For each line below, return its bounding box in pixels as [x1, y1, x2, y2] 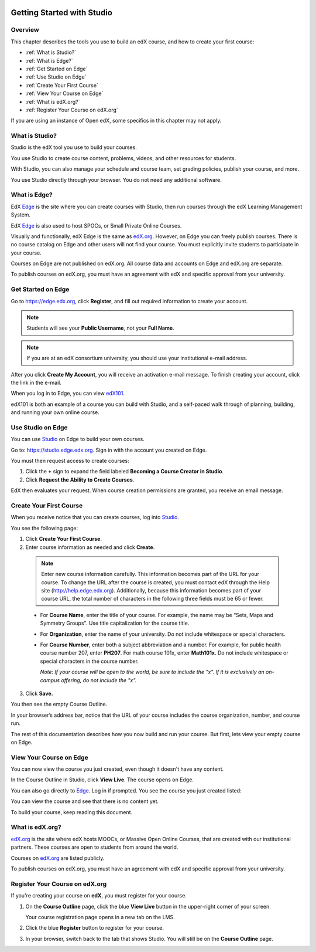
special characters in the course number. [40, 658, 139, 665]
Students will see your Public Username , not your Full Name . [26, 324, 175, 331]
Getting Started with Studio [11, 8, 112, 18]
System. [11, 211, 31, 218]
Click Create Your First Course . [25, 536, 102, 543]
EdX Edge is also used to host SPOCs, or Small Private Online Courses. [11, 222, 182, 229]
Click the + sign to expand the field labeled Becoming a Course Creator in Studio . [25, 468, 224, 475]
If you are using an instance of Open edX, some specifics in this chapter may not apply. [11, 117, 222, 124]
